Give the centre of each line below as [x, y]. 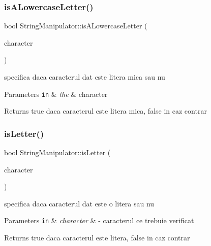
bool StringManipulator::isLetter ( [57, 152]
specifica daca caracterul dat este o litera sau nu [79, 203]
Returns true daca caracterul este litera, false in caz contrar [97, 238]
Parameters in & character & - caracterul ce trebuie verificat [99, 220]
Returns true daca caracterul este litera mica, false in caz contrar [106, 111]
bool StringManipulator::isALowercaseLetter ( [76, 26]
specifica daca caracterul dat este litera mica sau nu [85, 77]
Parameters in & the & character [56, 94]
